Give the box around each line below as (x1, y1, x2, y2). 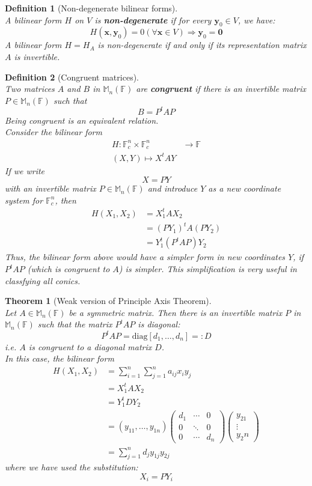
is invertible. (14, 50, 60, 62)
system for (5, 193, 43, 206)
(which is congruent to (27, 263, 110, 275)
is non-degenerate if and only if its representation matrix (97, 38, 307, 51)
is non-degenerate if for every (94, 13, 212, 26)
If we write (5, 164, 45, 177)
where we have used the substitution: (5, 461, 138, 473)
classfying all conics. (5, 274, 81, 287)
